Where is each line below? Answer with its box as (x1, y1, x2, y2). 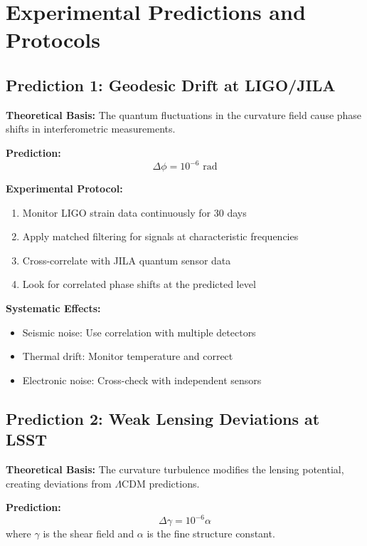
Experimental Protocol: (6, 181, 123, 196)
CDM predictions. (122, 475, 200, 490)
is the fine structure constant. (147, 526, 275, 541)
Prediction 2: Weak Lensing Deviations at (6, 407, 320, 429)
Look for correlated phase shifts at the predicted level (22, 277, 256, 292)
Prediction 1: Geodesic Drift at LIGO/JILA (6, 73, 336, 96)
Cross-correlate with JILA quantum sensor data (22, 252, 231, 267)
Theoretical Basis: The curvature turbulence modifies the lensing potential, (6, 461, 344, 476)
